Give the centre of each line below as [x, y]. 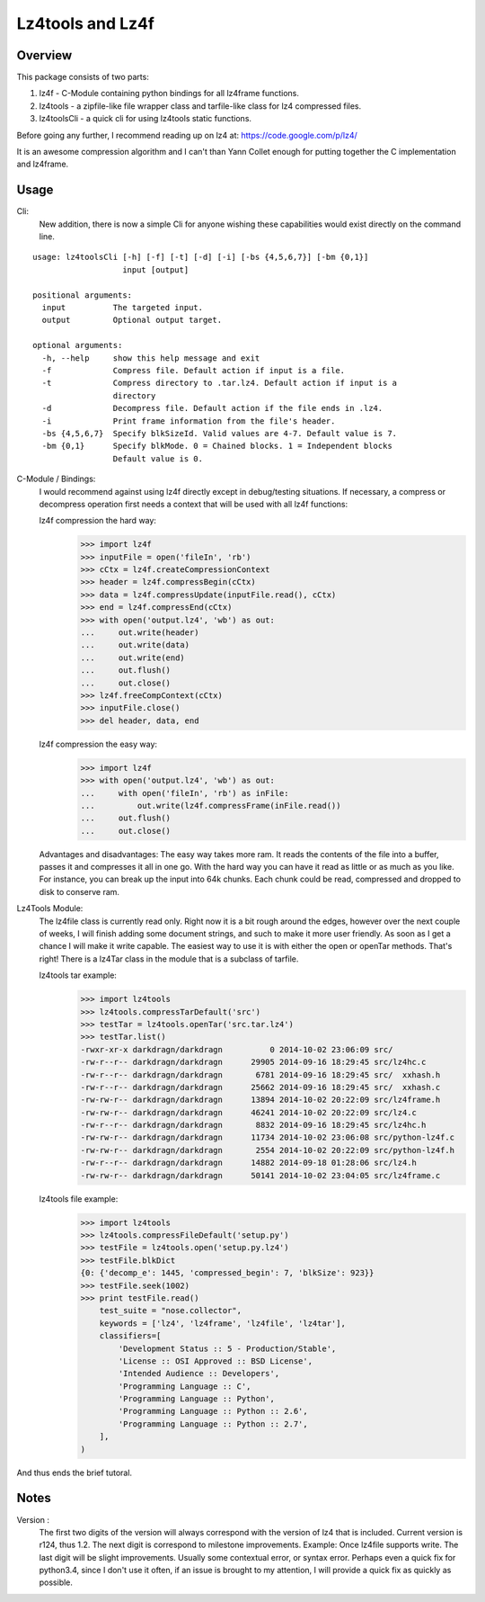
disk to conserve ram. [79, 891]
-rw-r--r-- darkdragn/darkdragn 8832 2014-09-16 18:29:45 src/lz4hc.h [253, 1125]
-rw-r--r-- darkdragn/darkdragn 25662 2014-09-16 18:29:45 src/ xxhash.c [260, 1087]
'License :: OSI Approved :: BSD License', [216, 1361]
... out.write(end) [133, 658]
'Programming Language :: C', [185, 1386]
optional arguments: [78, 345]
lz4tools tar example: [78, 975]
